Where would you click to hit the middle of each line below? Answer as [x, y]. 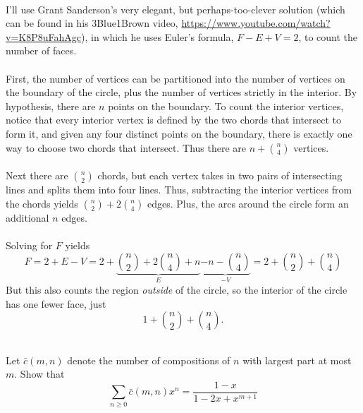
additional [27, 217]
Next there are [37, 175]
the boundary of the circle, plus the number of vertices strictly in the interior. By [181, 92]
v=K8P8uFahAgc [43, 36]
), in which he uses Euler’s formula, [157, 36]
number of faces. [41, 50]
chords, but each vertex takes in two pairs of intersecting [220, 175]
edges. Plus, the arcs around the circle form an [248, 203]
